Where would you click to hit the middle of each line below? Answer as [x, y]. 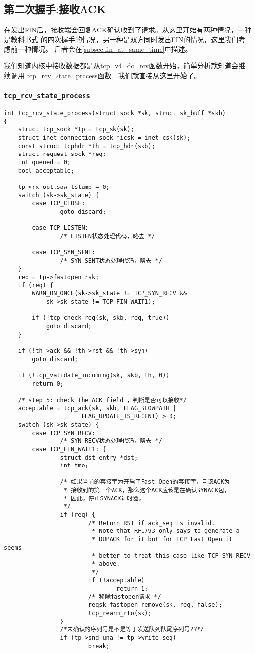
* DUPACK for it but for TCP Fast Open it [162, 540]
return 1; [132, 589]
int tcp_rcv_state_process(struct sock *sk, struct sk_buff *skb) [115, 113]
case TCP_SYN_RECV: [64, 433]
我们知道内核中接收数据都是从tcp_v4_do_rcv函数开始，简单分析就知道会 [121, 65]
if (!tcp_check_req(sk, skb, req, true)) [101, 318]
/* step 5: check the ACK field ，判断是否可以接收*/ [102, 400]
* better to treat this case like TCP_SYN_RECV [171, 556]
